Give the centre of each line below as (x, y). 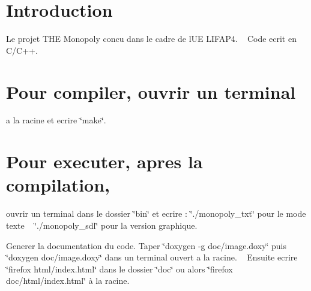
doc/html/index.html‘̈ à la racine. (68, 281)
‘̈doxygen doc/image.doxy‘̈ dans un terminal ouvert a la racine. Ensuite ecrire (152, 257)
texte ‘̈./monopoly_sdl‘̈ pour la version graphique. (102, 225)
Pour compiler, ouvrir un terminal (151, 91)
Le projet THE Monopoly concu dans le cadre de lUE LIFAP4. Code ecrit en (151, 39)
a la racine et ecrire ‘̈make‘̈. (56, 120)
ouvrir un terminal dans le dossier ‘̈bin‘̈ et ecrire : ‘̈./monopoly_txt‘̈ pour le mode (156, 213)
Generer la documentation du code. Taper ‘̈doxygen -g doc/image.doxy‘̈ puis (146, 245)
